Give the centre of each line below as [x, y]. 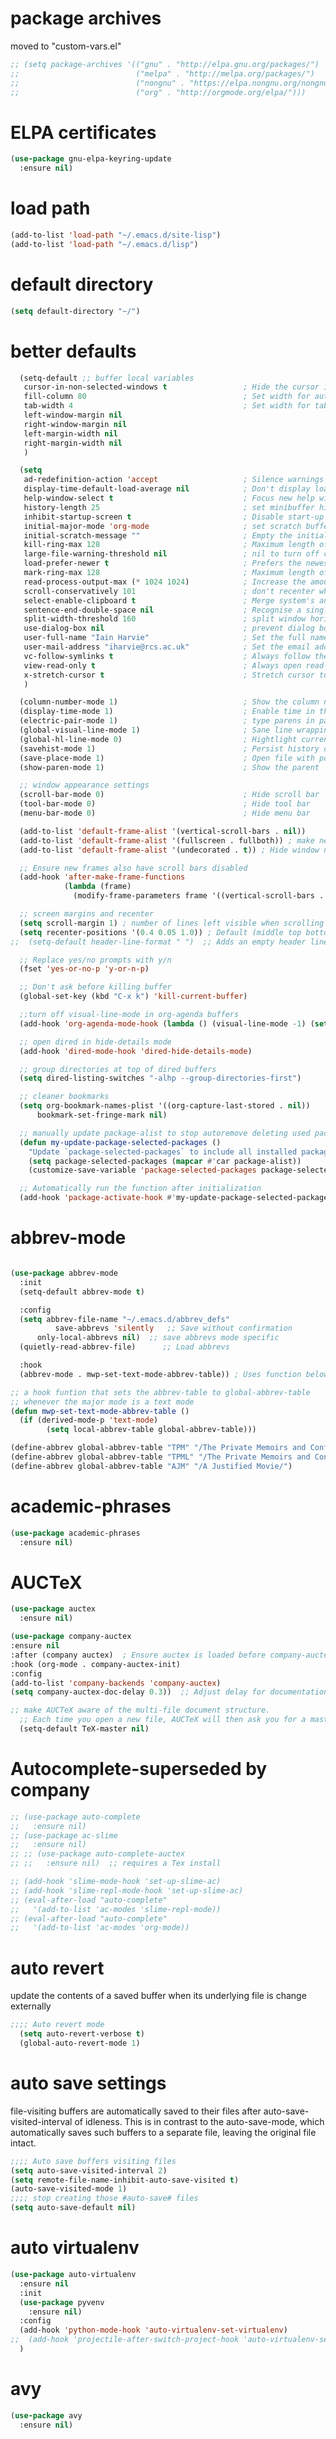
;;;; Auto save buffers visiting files [93, 2161]
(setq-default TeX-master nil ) [84, 1729]
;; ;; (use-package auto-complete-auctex [98, 1854]
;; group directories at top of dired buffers [118, 1069]
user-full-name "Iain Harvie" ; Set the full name [176, 638]
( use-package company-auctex [71, 1637]
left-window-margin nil [73, 415]
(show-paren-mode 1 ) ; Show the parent [169, 767]
